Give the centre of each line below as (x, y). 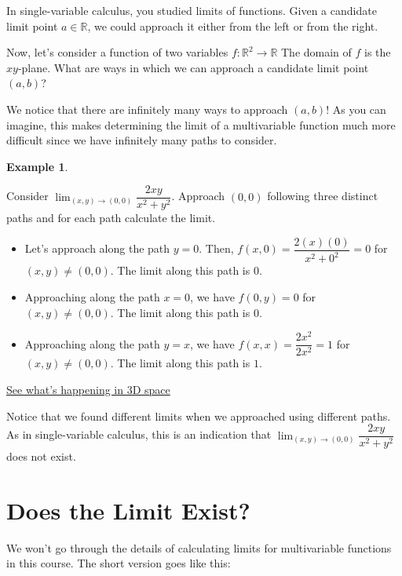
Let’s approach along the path (97, 248)
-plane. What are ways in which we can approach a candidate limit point (193, 67)
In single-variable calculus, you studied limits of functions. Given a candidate (192, 10)
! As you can (356, 109)
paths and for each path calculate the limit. (111, 218)
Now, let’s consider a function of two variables (117, 52)
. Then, (216, 248)
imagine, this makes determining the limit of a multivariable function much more (201, 124)
